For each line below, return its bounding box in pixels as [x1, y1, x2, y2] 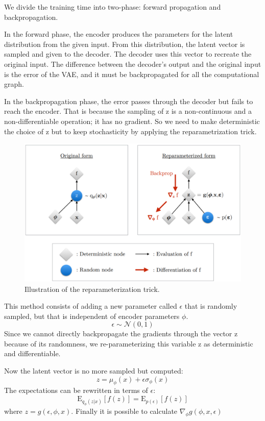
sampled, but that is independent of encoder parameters [4, 310, 180, 321]
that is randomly [184, 301, 237, 311]
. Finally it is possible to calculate [71, 406, 178, 416]
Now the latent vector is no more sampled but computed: [4, 365, 183, 376]
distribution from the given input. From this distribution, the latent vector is [4, 38, 245, 49]
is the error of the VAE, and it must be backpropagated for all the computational [4, 68, 259, 79]
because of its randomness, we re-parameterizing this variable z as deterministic [4, 338, 253, 349]
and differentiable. [4, 348, 61, 359]
